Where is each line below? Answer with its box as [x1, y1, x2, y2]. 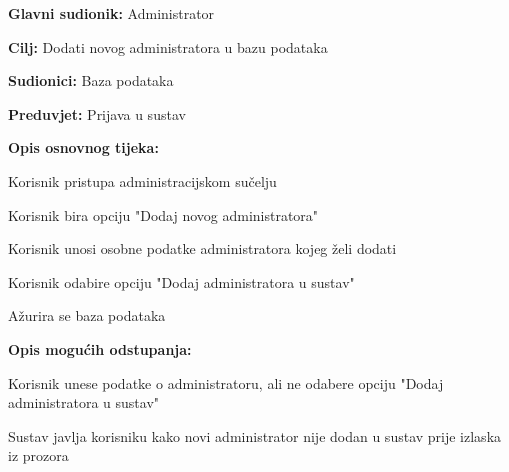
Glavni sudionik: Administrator [8, 3, 215, 23]
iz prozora [8, 445, 69, 466]
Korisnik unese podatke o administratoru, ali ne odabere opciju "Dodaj [8, 372, 444, 393]
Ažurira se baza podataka [8, 305, 166, 326]
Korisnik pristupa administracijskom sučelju [8, 170, 277, 191]
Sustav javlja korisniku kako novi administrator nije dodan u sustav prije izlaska [8, 425, 502, 446]
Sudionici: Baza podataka [8, 70, 174, 91]
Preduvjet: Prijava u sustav [8, 103, 186, 124]
